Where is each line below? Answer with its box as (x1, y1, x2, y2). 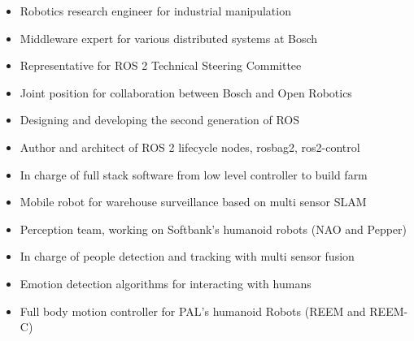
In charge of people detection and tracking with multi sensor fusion (20, 248, 355, 265)
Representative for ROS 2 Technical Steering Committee (20, 57, 302, 74)
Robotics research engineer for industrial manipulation (20, 2, 291, 19)
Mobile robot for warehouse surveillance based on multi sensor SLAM (20, 193, 367, 210)
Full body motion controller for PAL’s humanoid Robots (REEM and (20, 302, 366, 319)
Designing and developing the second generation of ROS (20, 111, 300, 128)
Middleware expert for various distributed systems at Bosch (20, 29, 318, 46)
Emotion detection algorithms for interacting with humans (20, 274, 312, 291)
